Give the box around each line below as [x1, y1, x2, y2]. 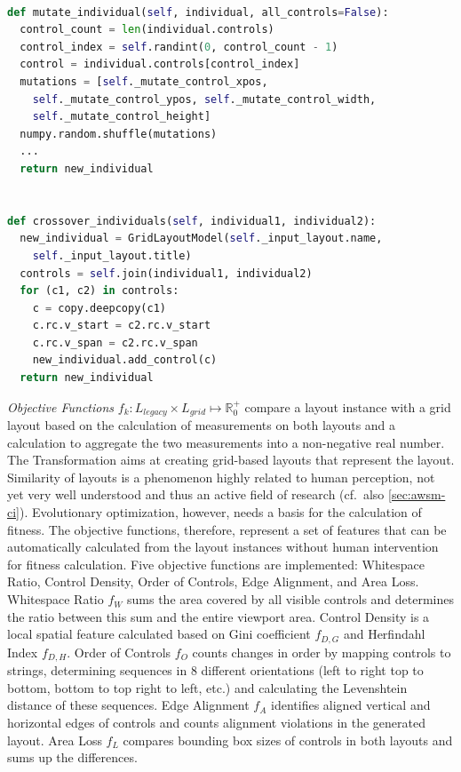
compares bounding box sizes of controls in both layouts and [123, 730, 453, 749]
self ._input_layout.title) [32, 249, 192, 262]
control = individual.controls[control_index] [20, 58, 300, 71]
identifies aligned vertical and [271, 696, 431, 714]
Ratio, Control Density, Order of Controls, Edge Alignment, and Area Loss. [7, 572, 419, 591]
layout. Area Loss [7, 730, 102, 749]
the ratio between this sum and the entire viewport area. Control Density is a [7, 607, 430, 625]
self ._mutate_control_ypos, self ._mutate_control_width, [32, 92, 377, 106]
